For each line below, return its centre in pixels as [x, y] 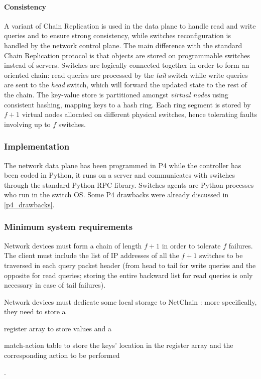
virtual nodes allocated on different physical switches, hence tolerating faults [140, 114]
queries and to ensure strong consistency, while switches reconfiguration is [117, 35]
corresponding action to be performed [62, 355]
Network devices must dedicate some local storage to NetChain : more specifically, [130, 301]
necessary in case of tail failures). [55, 285]
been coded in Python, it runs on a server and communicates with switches [119, 175]
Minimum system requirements [69, 227]
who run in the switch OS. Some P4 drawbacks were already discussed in [116, 195]
